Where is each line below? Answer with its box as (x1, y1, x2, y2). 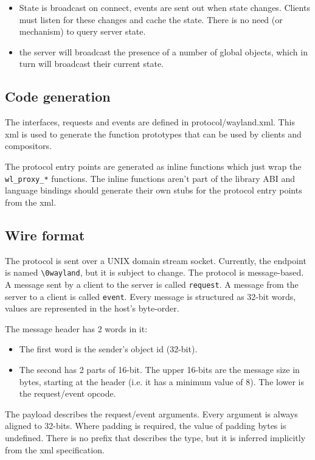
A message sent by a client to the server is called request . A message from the (5, 277, 299, 290)
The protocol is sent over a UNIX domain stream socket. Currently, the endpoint (5, 254, 306, 267)
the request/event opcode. (19, 387, 116, 400)
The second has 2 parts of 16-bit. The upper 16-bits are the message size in (19, 363, 300, 375)
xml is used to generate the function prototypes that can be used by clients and (5, 127, 302, 140)
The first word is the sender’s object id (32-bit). (19, 343, 198, 355)
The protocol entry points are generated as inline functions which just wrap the (5, 159, 302, 172)
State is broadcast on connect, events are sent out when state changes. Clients (19, 1, 310, 13)
